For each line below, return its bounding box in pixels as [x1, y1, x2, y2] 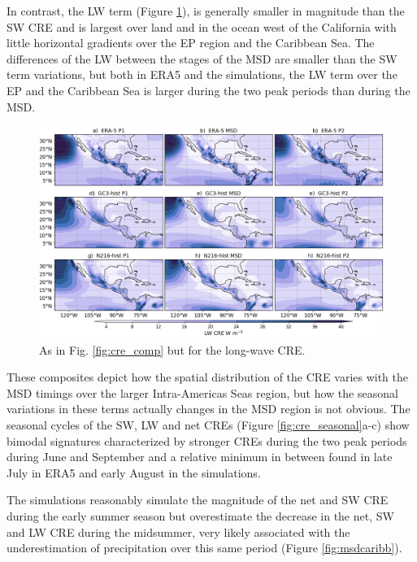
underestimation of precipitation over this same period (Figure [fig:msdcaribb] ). [7, 539, 402, 556]
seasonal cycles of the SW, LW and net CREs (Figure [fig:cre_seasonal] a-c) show [7, 416, 410, 433]
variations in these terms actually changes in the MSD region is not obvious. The [7, 400, 410, 417]
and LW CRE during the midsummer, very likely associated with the [7, 523, 350, 540]
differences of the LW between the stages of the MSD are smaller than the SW [7, 50, 397, 67]
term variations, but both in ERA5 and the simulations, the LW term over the [7, 66, 397, 83]
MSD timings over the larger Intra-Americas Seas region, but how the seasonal [7, 384, 398, 401]
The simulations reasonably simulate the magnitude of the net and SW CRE [7, 491, 389, 508]
